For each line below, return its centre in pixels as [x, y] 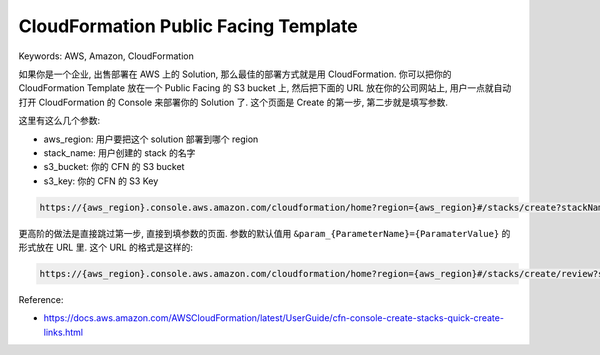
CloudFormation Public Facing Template [188, 26]
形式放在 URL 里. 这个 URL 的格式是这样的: [106, 247]
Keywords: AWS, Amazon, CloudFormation [106, 56]
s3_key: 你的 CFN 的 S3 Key [101, 181]
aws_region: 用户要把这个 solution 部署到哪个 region [151, 139]
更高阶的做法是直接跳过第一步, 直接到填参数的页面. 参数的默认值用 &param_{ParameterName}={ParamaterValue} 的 [264, 233]
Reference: [41, 299]
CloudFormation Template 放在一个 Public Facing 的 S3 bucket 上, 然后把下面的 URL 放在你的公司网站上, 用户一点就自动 [265, 88]
